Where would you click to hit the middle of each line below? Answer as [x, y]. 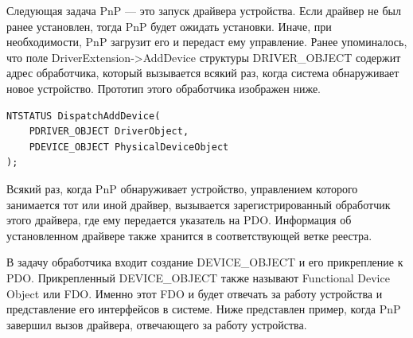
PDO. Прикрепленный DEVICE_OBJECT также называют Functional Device [198, 277]
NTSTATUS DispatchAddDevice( [84, 116]
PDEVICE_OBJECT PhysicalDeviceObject [129, 147]
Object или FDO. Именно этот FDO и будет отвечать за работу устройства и [195, 293]
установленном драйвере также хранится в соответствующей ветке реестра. [189, 235]
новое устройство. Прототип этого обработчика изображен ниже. [164, 88]
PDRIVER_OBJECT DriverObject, [109, 132]
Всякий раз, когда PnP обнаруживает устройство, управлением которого [182, 188]
